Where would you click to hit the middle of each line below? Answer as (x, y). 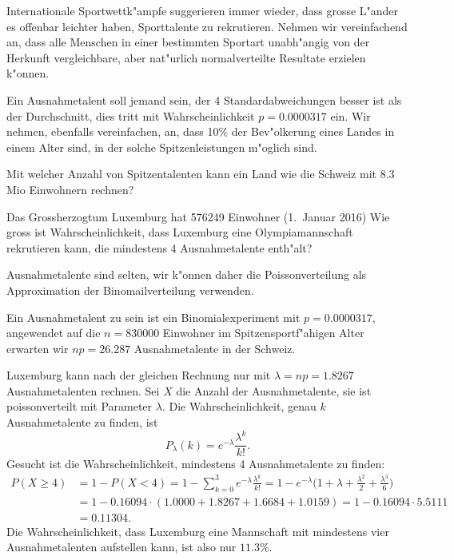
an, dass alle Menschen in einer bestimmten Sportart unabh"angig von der (188, 42)
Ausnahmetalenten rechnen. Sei (83, 390)
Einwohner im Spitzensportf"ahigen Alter (263, 333)
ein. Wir (350, 115)
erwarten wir (38, 348)
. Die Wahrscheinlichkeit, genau (239, 406)
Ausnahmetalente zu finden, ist (82, 422)
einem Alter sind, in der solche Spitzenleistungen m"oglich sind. (162, 147)
